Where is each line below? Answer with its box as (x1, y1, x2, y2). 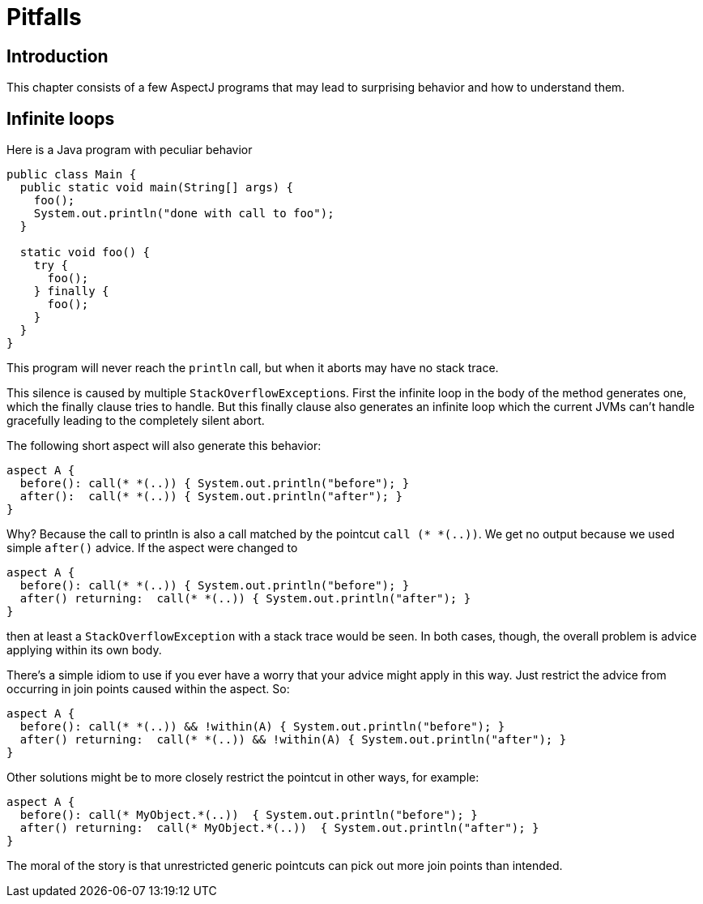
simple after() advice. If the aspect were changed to (6, 541, 298, 555)
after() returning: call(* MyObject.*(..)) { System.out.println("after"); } (19, 821, 539, 835)
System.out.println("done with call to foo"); (33, 207, 334, 221)
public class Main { (6, 168, 137, 182)
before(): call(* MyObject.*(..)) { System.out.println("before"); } (19, 808, 478, 822)
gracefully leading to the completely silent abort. (6, 413, 265, 428)
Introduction (6, 45, 109, 66)
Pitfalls (6, 3, 82, 31)
